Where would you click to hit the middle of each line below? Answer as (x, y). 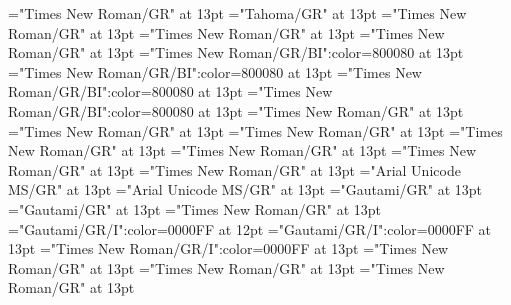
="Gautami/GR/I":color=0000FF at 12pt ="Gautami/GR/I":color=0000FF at (250, 228)
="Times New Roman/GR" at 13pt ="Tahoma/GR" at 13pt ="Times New (237, 13)
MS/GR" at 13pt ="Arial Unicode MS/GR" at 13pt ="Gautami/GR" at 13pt (245, 189)
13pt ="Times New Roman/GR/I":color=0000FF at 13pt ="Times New (228, 248)
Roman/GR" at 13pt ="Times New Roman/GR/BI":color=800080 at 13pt (236, 52)
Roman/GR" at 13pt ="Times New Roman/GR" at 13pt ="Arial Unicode (234, 169)
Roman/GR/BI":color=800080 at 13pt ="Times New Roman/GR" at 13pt (236, 110)
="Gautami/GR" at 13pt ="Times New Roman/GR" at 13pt (195, 208)
